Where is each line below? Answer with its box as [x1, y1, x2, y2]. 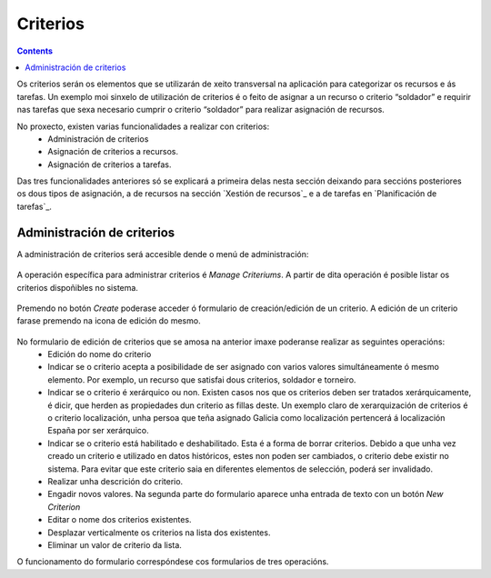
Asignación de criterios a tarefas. [47, 159, 172, 170]
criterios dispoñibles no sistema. [16, 282, 138, 293]
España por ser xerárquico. [47, 425, 149, 436]
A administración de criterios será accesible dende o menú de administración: [16, 248, 309, 259]
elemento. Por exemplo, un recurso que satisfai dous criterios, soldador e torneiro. [47, 374, 356, 385]
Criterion [47, 501, 81, 513]
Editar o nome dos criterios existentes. [47, 514, 192, 525]
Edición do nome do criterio [47, 349, 152, 360]
